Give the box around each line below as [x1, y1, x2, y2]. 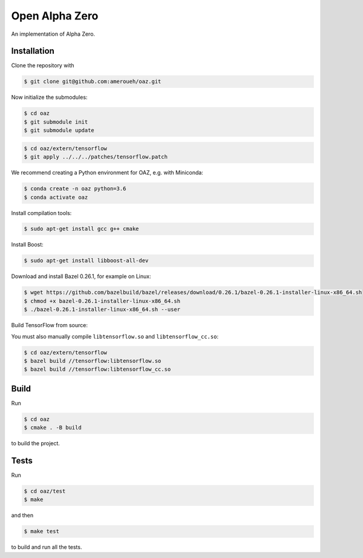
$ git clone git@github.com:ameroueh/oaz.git [24, 78, 162, 85]
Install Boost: [11, 241, 44, 248]
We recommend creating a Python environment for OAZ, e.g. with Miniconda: [11, 169, 204, 176]
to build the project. [11, 440, 60, 447]
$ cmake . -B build [24, 424, 82, 431]
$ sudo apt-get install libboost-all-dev [24, 257, 149, 264]
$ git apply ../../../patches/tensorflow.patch [24, 153, 168, 161]
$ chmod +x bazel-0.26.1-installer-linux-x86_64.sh [24, 297, 181, 304]
